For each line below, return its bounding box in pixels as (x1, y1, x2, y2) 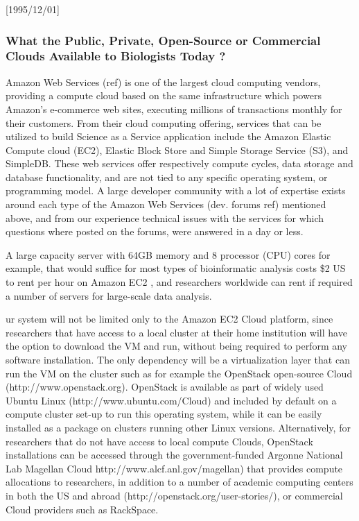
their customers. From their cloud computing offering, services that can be (6, 115, 322, 130)
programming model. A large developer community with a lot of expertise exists (6, 183, 346, 198)
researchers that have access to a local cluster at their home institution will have (6, 325, 347, 339)
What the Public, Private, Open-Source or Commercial (6, 31, 321, 49)
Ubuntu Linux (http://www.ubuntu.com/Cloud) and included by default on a (6, 393, 337, 407)
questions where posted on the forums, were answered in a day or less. (6, 224, 304, 239)
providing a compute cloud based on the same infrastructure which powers (6, 88, 322, 103)
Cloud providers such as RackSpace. (6, 502, 159, 516)
